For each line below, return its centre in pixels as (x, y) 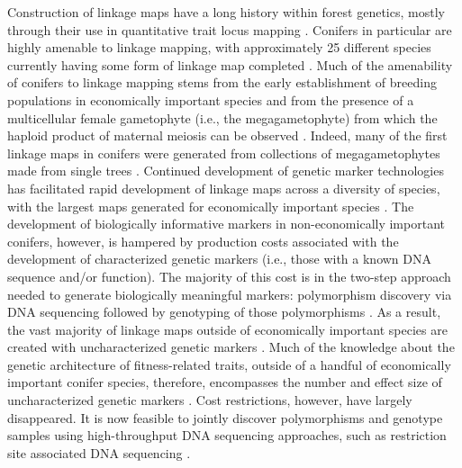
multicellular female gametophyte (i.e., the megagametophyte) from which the (222, 117)
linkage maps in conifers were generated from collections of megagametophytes (224, 153)
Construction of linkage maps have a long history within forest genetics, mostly (226, 12)
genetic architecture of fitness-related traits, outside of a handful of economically (229, 364)
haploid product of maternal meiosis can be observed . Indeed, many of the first (227, 135)
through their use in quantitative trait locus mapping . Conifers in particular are (230, 29)
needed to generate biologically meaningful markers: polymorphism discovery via (230, 294)
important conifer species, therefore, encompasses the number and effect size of (225, 382)
